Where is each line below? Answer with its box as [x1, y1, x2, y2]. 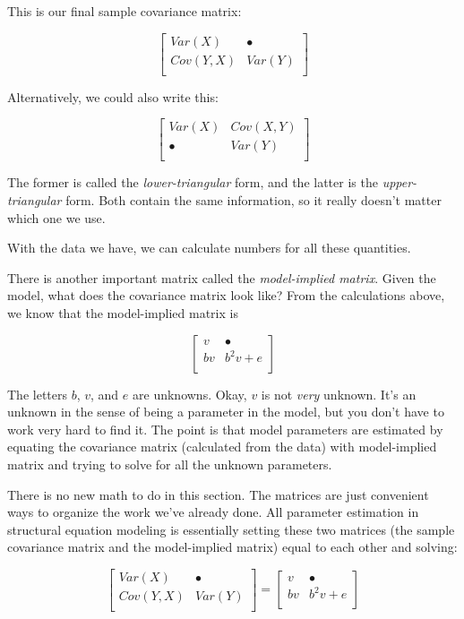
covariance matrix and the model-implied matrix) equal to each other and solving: [7, 537, 458, 556]
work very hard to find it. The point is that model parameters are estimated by [7, 419, 443, 438]
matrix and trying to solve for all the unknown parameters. [7, 454, 332, 473]
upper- [382, 173, 417, 192]
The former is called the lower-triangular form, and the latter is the [7, 173, 378, 192]
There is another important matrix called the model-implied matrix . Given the [7, 268, 436, 287]
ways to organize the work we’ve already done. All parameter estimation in [7, 503, 419, 521]
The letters [7, 384, 67, 403]
